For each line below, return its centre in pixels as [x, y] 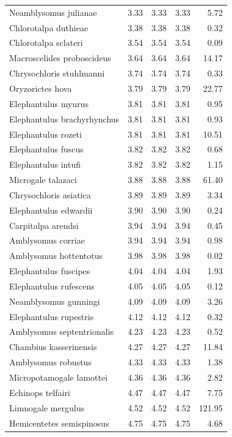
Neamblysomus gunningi [55, 301]
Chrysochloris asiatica [50, 194]
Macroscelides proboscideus [60, 58]
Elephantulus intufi [45, 164]
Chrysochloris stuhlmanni [57, 73]
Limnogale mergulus [47, 407]
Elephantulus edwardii [51, 210]
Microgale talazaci [43, 180]
